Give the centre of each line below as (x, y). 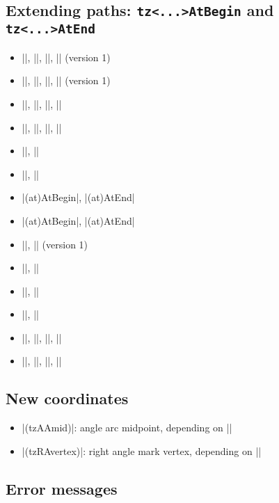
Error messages (62, 488)
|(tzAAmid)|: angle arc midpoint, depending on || (127, 428)
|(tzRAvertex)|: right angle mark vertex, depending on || (142, 450)
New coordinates (67, 398)
